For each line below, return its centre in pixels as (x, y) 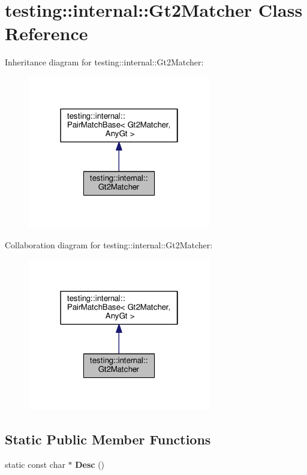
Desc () (90, 465)
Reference (46, 33)
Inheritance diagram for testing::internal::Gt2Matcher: (104, 62)
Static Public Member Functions (108, 439)
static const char (35, 465)
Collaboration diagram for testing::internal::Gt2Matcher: (109, 244)
